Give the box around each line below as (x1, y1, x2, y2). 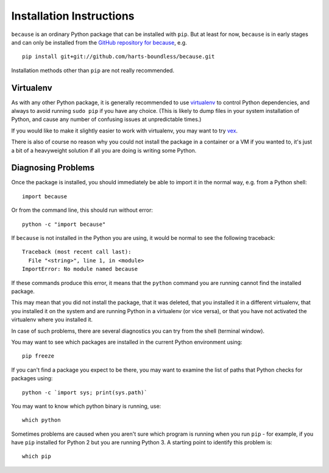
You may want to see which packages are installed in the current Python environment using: (11, 338, 242, 345)
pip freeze (22, 353, 55, 359)
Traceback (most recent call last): (22, 248, 132, 256)
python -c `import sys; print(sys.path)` (22, 389, 147, 396)
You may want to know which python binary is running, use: (11, 402, 161, 410)
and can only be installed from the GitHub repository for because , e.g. (11, 38, 187, 46)
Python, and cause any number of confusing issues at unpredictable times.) (11, 116, 202, 123)
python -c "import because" (22, 220, 106, 228)
